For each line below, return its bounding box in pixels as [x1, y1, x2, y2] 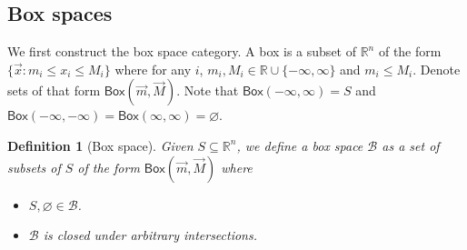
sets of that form [7, 81, 101, 100]
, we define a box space [236, 135, 363, 155]
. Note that [176, 81, 239, 100]
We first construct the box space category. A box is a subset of [7, 42, 356, 61]
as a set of [382, 135, 440, 155]
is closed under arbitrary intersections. [43, 225, 258, 245]
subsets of [7, 157, 61, 176]
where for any [114, 59, 192, 78]
